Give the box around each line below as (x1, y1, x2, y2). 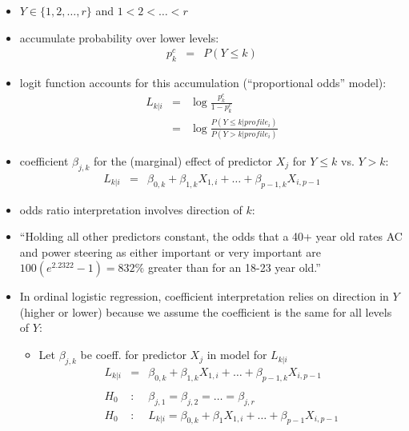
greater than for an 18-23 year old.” (147, 259, 321, 276)
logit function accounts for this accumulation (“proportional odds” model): (19, 74, 387, 91)
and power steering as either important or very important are (19, 243, 321, 260)
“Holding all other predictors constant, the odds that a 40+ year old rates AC (19, 228, 403, 245)
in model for (207, 346, 267, 363)
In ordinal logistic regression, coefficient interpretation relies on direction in (19, 288, 389, 305)
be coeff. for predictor (80, 346, 186, 363)
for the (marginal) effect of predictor (94, 152, 273, 169)
